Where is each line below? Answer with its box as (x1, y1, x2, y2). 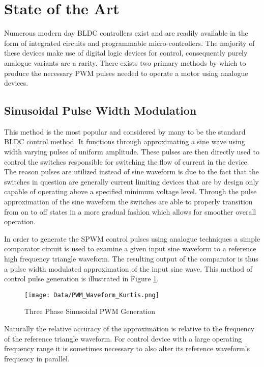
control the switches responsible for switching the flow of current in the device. (4, 156, 249, 167)
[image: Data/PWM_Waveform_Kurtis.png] (24, 291, 159, 299)
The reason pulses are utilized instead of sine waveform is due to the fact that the (4, 166, 259, 177)
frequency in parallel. (4, 353, 70, 363)
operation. (4, 216, 36, 227)
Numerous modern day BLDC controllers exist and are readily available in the (4, 28, 248, 38)
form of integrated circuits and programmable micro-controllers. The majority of (4, 37, 255, 48)
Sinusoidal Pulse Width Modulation (4, 102, 197, 118)
